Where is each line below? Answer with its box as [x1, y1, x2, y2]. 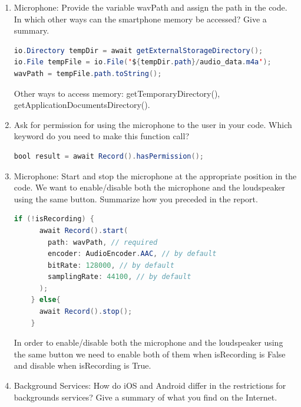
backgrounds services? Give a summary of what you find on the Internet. [14, 390, 277, 403]
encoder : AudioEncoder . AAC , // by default [48, 250, 217, 258]
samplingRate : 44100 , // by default [48, 273, 191, 281]
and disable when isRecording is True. [14, 359, 151, 372]
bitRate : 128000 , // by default [48, 261, 174, 270]
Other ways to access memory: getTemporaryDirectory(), [14, 87, 220, 99]
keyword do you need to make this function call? [14, 130, 190, 142]
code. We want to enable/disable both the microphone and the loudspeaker [14, 181, 286, 193]
